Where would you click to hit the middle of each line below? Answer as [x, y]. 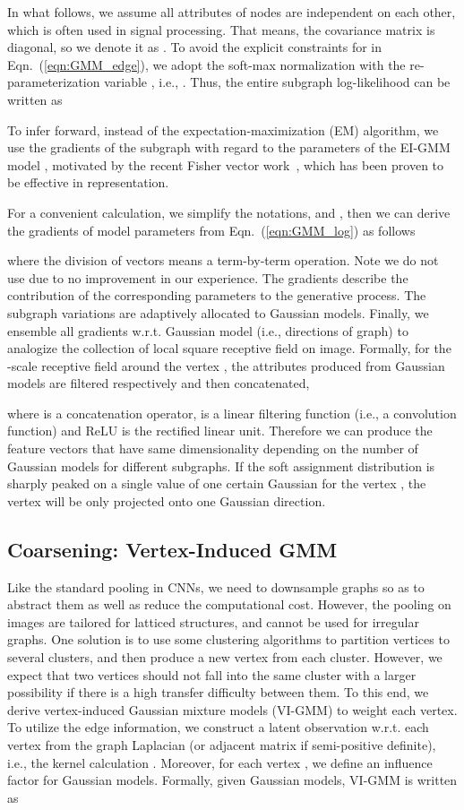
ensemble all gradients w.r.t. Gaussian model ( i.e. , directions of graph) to [208, 330]
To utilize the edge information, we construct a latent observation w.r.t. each [218, 727]
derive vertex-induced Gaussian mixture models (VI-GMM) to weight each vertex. [232, 709]
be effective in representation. [88, 182]
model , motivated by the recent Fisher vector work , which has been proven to [226, 164]
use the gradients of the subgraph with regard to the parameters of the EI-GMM [229, 147]
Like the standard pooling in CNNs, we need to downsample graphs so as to [216, 586]
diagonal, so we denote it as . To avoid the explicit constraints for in [195, 47]
